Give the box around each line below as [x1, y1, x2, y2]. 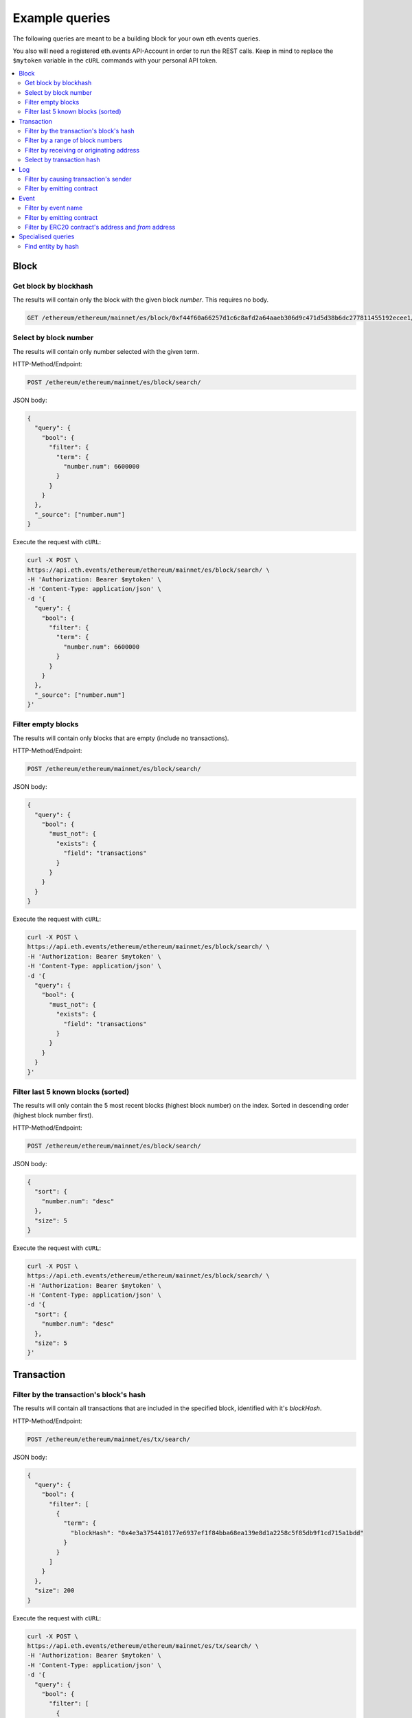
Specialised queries [19, 232, 75, 241]
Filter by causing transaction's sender [25, 175, 132, 183]
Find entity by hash [25, 242, 79, 250]
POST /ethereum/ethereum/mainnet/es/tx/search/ [27, 1435, 190, 1443]
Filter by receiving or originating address [25, 146, 140, 154]
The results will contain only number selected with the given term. [12, 347, 199, 355]
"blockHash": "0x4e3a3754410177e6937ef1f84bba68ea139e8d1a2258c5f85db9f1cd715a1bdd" [70, 1529, 364, 1537]
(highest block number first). [12, 1111, 94, 1119]
